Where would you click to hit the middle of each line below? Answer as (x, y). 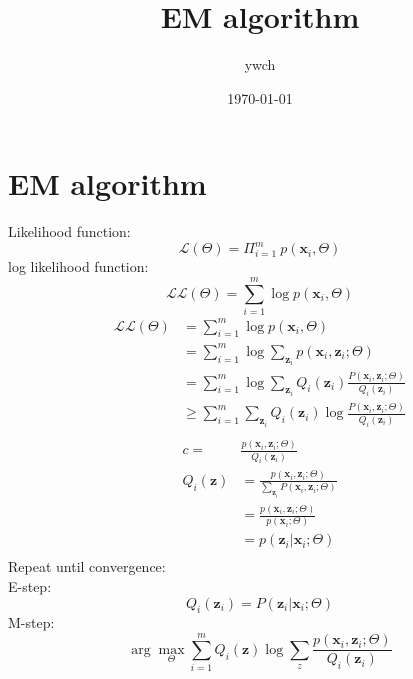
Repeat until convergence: (87, 566)
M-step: (31, 622)
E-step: (30, 586)
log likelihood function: (78, 266)
